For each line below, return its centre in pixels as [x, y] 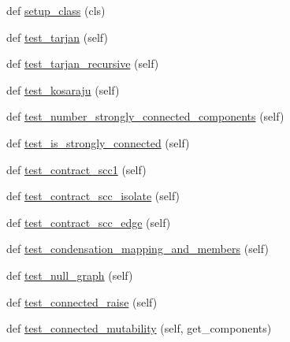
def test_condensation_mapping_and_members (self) [138, 249]
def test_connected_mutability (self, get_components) [139, 328]
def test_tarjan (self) [57, 37]
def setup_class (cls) [56, 10]
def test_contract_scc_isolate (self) [93, 196]
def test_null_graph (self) [70, 275]
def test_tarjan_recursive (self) [83, 63]
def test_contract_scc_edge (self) [89, 222]
